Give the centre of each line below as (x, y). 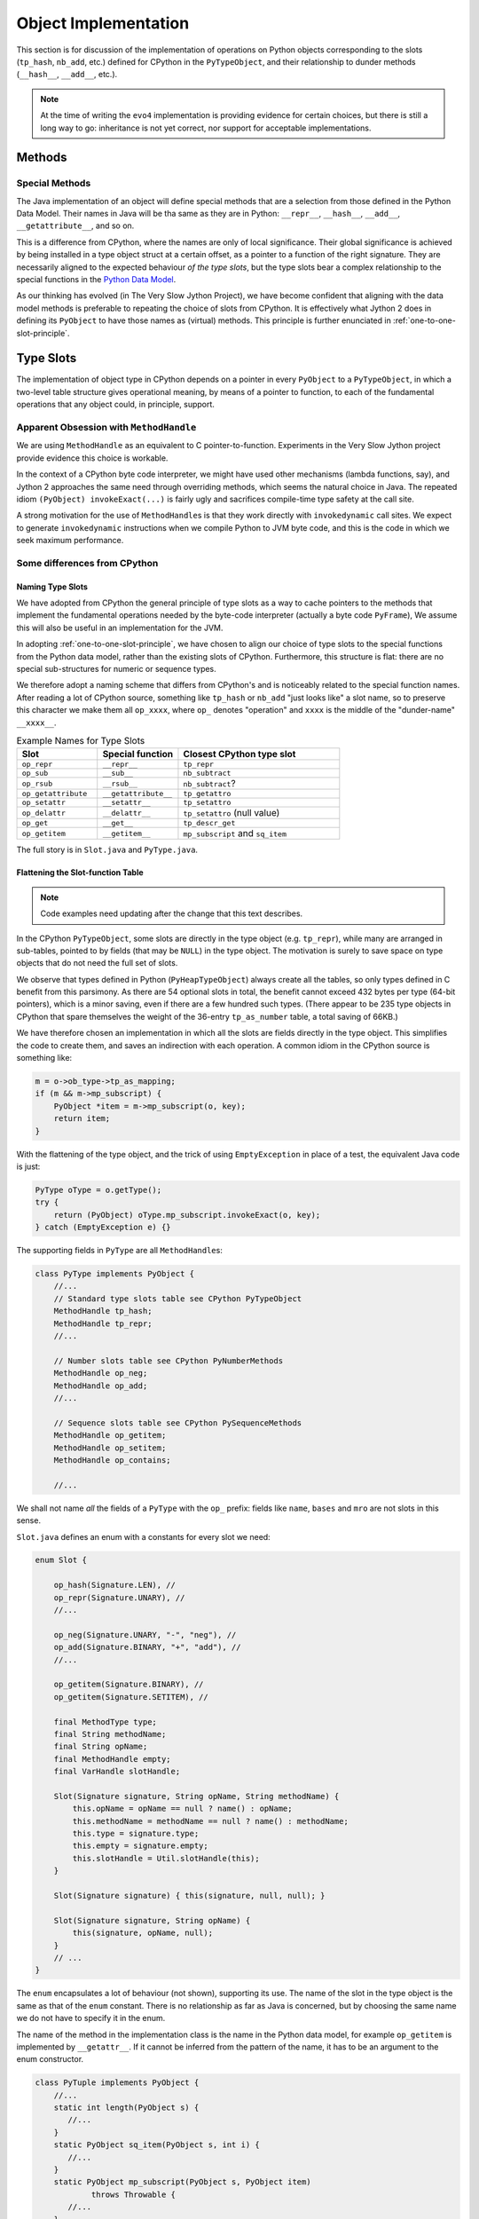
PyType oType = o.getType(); (98, 1190)
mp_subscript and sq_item (235, 833)
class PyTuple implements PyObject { (117, 2083)
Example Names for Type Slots (81, 741)
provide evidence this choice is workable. (92, 458)
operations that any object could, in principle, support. (115, 405)
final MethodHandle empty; (113, 1759)
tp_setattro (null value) (232, 813)
